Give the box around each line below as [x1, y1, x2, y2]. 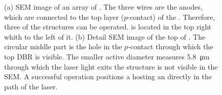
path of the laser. [4, 81, 58, 91]
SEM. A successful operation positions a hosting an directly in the [4, 71, 212, 82]
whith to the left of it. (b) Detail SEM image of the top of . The [4, 31, 206, 42]
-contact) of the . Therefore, [127, 11, 215, 22]
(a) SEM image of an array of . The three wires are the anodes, [4, 2, 203, 12]
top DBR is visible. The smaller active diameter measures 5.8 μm [4, 51, 210, 61]
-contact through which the [128, 41, 213, 52]
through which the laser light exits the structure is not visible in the [4, 61, 218, 72]
